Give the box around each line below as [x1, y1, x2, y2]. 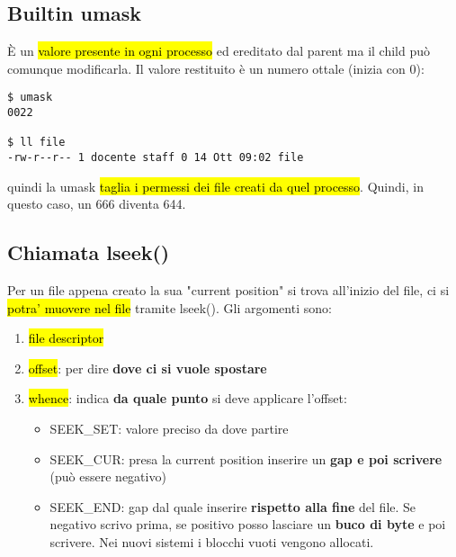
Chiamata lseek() [7, 238, 170, 266]
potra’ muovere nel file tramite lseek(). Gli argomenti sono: [7, 298, 332, 317]
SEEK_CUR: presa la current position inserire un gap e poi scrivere [49, 449, 443, 468]
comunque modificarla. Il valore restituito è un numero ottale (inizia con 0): [7, 58, 425, 77]
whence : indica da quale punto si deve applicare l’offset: [28, 389, 347, 408]
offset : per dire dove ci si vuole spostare [28, 358, 267, 377]
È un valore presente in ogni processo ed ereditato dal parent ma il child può [7, 41, 431, 60]
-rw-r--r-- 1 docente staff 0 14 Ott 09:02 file [7, 151, 304, 165]
